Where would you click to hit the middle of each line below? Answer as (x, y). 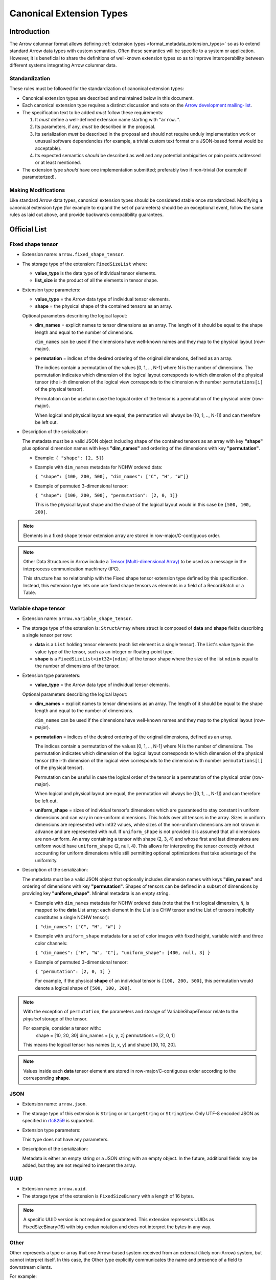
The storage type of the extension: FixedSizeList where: (85, 264)
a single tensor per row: (47, 635)
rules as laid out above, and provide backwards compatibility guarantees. (86, 215)
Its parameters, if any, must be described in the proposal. (95, 127)
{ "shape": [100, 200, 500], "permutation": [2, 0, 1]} (107, 496)
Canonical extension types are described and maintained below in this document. (108, 98)
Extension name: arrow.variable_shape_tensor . (77, 618)
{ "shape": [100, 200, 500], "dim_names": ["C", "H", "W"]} (112, 477)
